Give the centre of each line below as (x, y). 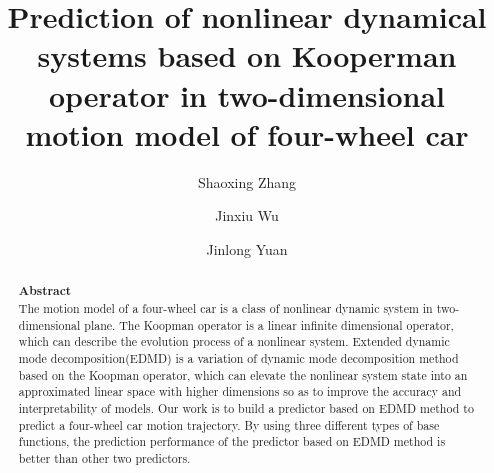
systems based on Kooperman (247, 55)
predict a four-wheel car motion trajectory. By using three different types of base (229, 424)
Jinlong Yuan (247, 248)
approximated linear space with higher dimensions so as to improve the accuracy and (240, 391)
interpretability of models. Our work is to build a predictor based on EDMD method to (246, 407)
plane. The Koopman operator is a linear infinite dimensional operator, (269, 324)
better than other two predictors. (104, 457)
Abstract (45, 291)
